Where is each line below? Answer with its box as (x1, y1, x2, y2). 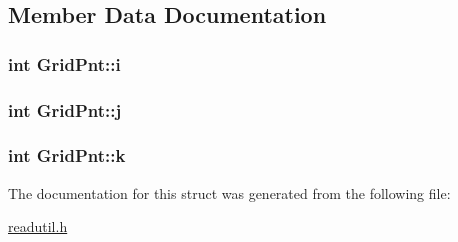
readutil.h (8, 216, 68, 237)
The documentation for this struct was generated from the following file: (8, 182, 451, 203)
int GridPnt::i (8, 51, 121, 76)
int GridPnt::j (8, 97, 122, 122)
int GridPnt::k (8, 143, 126, 168)
